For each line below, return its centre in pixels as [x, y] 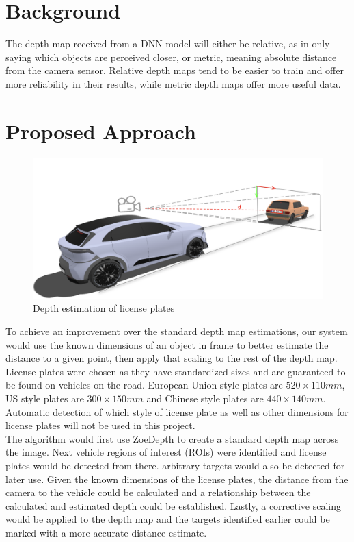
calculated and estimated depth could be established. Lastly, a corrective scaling [174, 505]
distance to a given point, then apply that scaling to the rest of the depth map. [172, 358]
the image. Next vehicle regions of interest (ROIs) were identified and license [166, 452]
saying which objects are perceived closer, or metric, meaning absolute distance [171, 57]
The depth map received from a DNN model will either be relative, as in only [168, 44]
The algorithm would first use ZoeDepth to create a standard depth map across [172, 438]
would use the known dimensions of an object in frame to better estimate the [167, 344]
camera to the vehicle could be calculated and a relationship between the [158, 492]
